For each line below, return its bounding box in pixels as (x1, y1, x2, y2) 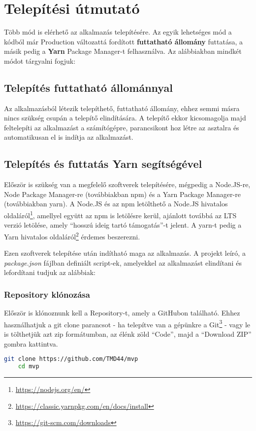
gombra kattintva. (4, 338, 58, 349)
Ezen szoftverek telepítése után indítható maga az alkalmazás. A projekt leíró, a (4, 248, 246, 258)
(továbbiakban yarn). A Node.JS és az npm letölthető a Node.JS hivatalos (4, 198, 228, 209)
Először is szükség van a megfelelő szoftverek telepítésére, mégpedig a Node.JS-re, (4, 179, 251, 190)
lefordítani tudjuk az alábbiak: (4, 267, 96, 277)
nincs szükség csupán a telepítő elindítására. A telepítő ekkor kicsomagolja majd (4, 113, 246, 123)
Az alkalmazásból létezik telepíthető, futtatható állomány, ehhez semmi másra (4, 103, 240, 113)
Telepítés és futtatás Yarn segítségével (4, 156, 202, 171)
